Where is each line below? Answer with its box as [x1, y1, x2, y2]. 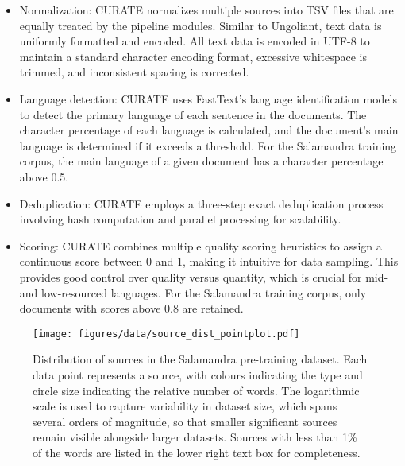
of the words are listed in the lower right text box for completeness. [33, 444, 361, 460]
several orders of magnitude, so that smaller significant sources [33, 413, 337, 429]
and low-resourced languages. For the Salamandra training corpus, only [19, 284, 367, 301]
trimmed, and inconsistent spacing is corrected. [19, 64, 249, 80]
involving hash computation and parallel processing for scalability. [19, 211, 341, 227]
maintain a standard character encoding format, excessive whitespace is [19, 48, 368, 64]
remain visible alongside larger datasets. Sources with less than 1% [33, 429, 357, 445]
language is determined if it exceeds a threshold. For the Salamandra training [19, 137, 397, 153]
